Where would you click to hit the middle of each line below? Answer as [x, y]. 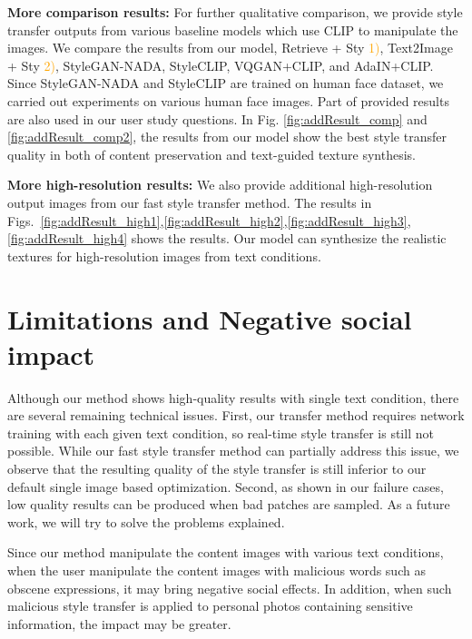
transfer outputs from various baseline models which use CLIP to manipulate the [233, 29]
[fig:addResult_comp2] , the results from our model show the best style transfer [227, 137]
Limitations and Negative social [210, 318]
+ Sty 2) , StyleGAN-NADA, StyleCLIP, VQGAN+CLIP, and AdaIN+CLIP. [221, 65]
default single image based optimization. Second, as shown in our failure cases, [226, 486]
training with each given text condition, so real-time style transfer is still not [221, 433]
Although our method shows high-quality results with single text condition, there [233, 397]
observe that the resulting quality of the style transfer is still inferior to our [217, 468]
